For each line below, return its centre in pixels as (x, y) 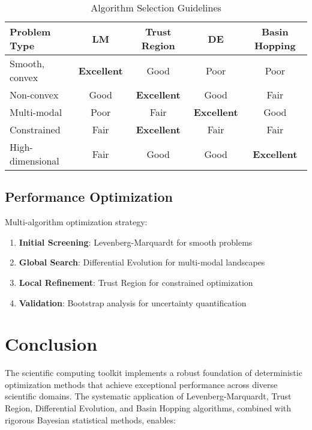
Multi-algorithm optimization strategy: (76, 222)
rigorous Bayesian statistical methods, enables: (90, 419)
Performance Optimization (89, 197)
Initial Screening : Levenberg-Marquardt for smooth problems (136, 242)
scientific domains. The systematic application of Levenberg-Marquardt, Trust (148, 396)
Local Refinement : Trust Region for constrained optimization (136, 282)
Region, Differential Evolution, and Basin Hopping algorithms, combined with (148, 408)
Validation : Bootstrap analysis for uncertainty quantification (133, 302)
